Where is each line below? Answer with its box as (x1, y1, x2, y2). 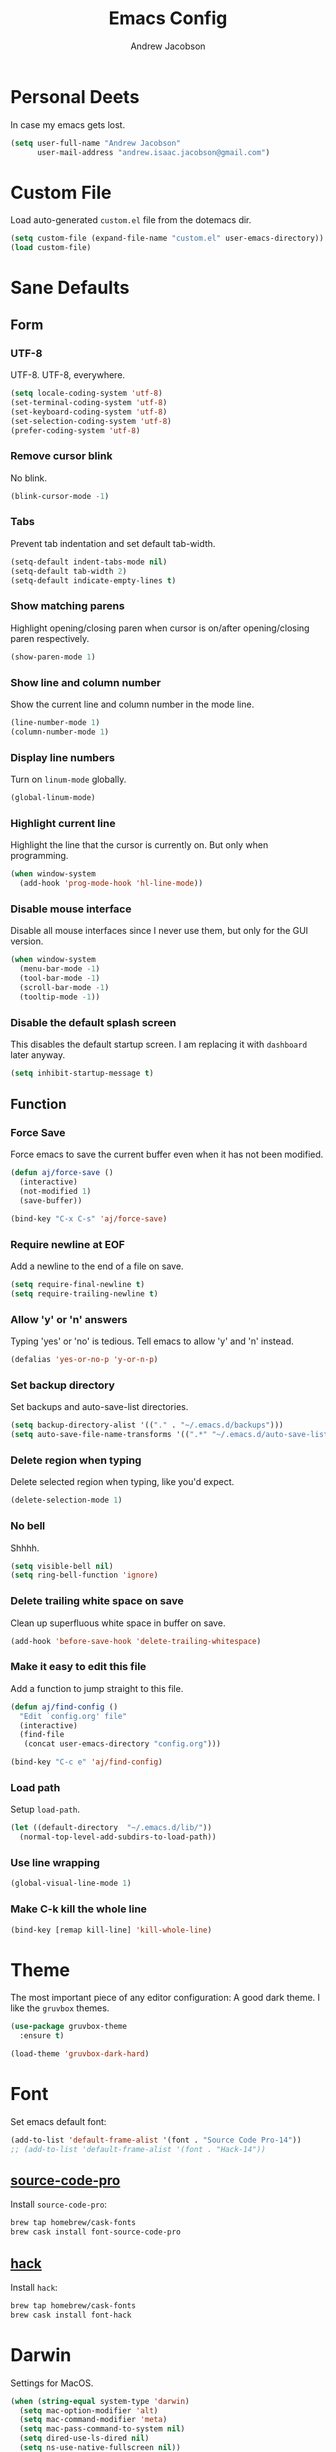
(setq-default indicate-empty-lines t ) (10, 575, 177, 586)
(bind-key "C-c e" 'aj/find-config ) (10, 1757, 163, 1767)
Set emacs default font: (10, 2115, 107, 2127)
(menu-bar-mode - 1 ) (19, 964, 101, 974)
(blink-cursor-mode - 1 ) (10, 491, 110, 501)
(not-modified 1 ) (19, 1187, 92, 1197)
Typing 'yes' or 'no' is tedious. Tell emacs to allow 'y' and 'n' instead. (10, 1335, 295, 1347)
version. (10, 935, 44, 947)
